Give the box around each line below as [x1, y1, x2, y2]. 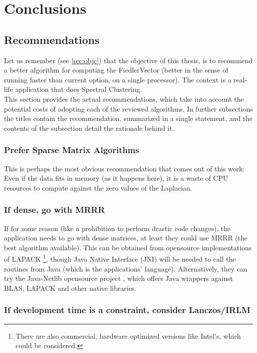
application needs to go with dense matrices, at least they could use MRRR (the [4, 233, 248, 243]
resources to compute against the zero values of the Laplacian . [4, 182, 192, 193]
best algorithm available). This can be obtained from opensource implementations [4, 242, 252, 252]
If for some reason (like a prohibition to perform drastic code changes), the [4, 223, 231, 233]
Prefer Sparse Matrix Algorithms [4, 144, 139, 156]
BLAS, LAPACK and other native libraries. [4, 282, 136, 293]
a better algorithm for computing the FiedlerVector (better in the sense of [4, 65, 228, 75]
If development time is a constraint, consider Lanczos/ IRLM [4, 304, 251, 316]
